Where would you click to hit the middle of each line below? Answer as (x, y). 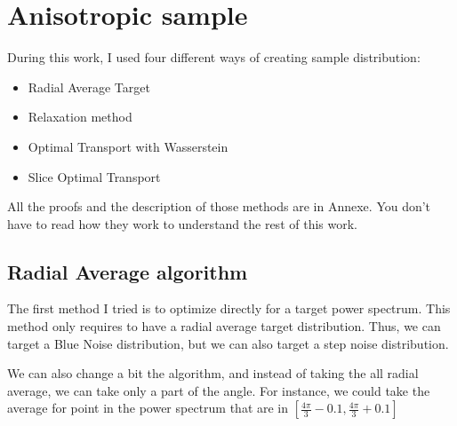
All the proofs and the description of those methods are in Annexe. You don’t (219, 206)
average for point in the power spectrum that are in (148, 408)
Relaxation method (80, 117)
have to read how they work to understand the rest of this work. (182, 223)
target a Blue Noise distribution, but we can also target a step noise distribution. (228, 343)
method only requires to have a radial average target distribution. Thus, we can (224, 326)
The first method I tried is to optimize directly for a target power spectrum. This (229, 308)
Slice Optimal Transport (94, 176)
